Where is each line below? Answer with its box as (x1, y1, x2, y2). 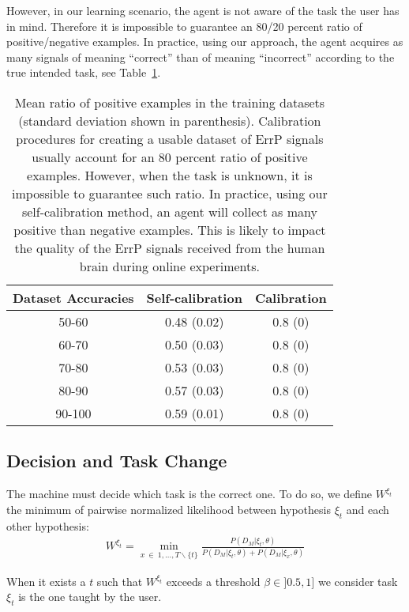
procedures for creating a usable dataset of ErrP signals (16, 129, 324, 148)
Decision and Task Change (6, 448, 227, 473)
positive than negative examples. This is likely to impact (13, 220, 326, 239)
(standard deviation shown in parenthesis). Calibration (18, 111, 321, 130)
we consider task (317, 572, 398, 589)
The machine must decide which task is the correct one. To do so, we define (6, 485, 373, 502)
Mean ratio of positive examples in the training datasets (14, 93, 325, 111)
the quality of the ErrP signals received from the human (14, 238, 325, 257)
